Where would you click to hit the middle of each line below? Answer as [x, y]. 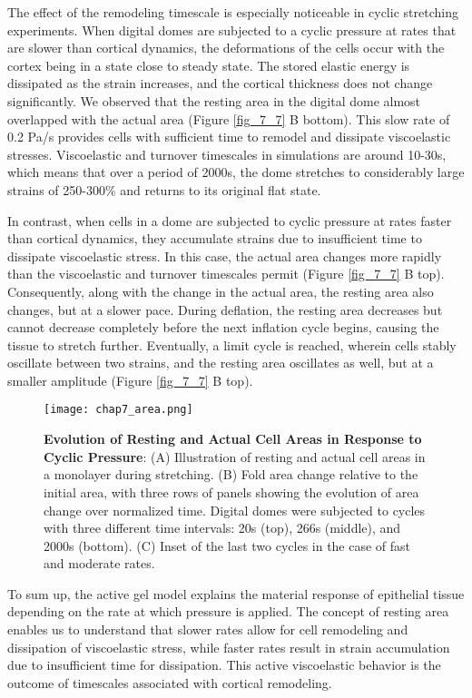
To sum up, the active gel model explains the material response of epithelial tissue [236, 593]
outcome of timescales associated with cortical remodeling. [170, 682]
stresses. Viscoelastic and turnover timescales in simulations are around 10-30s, [227, 154]
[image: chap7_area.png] [118, 410]
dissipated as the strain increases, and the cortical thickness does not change [220, 83]
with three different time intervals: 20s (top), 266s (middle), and [222, 528]
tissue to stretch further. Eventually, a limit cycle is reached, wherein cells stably [232, 344]
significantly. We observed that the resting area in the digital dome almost [214, 100]
